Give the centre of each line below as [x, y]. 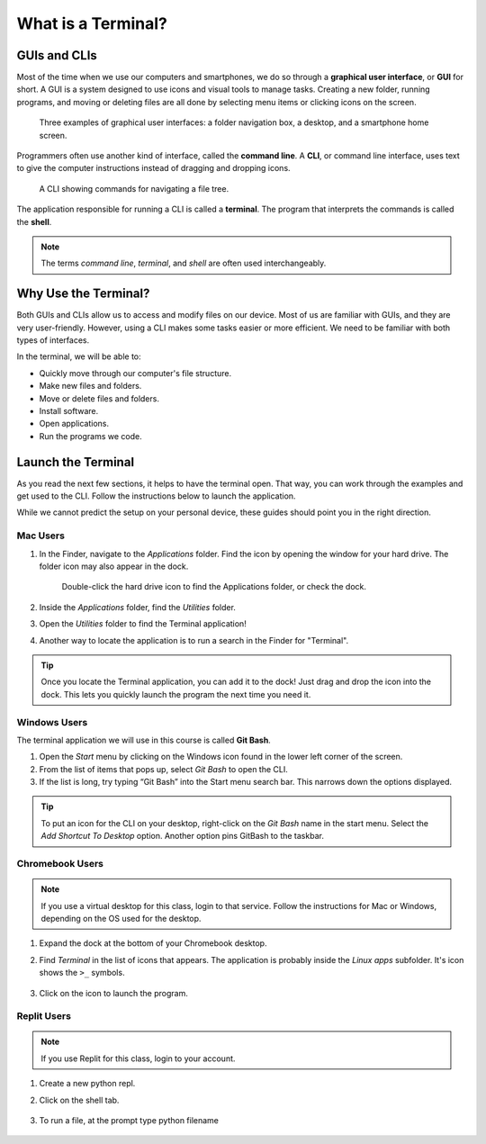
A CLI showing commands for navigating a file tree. [134, 188]
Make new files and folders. [90, 386]
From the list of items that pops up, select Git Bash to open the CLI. [163, 769]
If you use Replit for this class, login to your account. [138, 1058]
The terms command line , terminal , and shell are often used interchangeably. [184, 263]
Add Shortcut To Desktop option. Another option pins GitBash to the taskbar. [182, 836]
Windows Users [52, 722]
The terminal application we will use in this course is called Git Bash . [144, 740]
